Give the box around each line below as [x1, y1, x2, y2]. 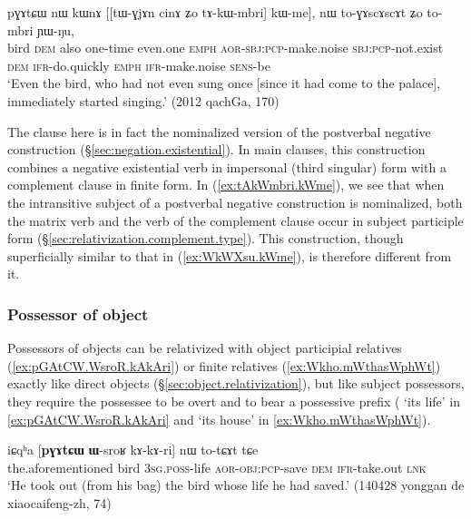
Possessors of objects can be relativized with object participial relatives [7, 338, 402, 357]
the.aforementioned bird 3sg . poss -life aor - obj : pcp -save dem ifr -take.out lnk [7, 457, 427, 476]
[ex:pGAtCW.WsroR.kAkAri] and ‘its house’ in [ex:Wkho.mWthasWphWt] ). [7, 409, 431, 428]
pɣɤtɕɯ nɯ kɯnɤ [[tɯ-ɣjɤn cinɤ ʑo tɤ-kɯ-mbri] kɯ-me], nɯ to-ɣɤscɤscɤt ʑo [7, 3, 423, 21]
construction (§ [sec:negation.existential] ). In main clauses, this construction [7, 140, 426, 159]
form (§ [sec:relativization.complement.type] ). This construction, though [7, 229, 404, 248]
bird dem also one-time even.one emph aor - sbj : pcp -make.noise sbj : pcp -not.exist [7, 38, 444, 57]
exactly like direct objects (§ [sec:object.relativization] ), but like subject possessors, [7, 374, 465, 393]
